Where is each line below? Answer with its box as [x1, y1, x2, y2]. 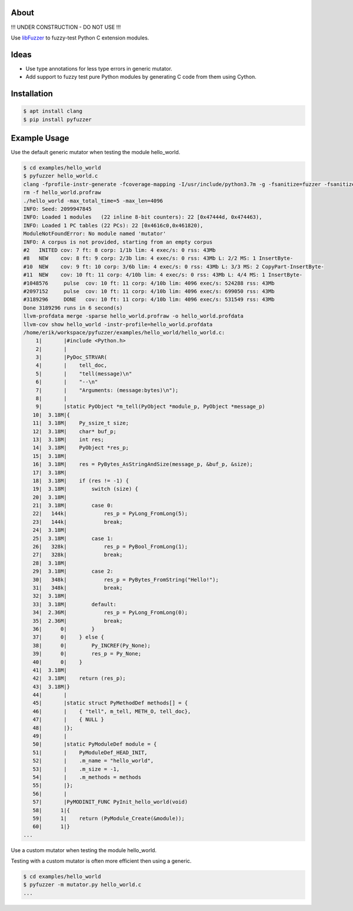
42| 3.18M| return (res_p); [32, 675, 126, 682]
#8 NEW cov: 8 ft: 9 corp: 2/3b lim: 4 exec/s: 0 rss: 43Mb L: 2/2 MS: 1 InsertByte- [23, 255, 294, 262]
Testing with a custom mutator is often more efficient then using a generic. [11, 857, 192, 865]
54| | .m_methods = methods [32, 774, 141, 780]
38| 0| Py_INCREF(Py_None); [32, 642, 151, 649]
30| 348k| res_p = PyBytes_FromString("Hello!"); [32, 576, 219, 583]
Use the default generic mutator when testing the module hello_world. [11, 149, 181, 156]
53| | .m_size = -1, [32, 766, 120, 772]
